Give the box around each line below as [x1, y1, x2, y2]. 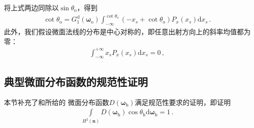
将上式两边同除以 [4, 2, 59, 12]
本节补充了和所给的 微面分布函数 [4, 97, 109, 107]
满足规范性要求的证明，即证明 [135, 97, 231, 107]
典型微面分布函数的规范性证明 [4, 74, 148, 89]
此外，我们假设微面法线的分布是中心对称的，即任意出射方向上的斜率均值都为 [4, 26, 251, 36]
